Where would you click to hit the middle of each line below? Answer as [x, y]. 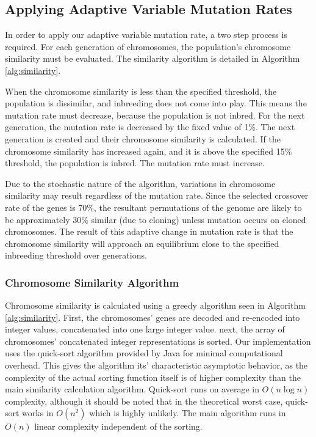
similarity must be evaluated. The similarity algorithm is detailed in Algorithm [153, 58]
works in [38, 413]
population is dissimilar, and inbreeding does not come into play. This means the [156, 103]
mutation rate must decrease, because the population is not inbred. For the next [155, 115]
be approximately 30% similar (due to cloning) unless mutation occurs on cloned [156, 219]
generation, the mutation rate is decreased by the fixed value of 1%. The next [150, 127]
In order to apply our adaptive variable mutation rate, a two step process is [146, 35]
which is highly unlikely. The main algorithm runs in [188, 413]
